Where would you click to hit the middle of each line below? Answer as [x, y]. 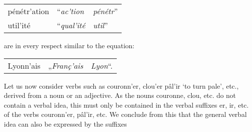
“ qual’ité [71, 25]
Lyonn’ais [24, 65]
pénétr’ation [28, 11]
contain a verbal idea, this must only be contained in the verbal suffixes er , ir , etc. [126, 104]
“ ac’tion [70, 11]
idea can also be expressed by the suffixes [65, 123]
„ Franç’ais [66, 65]
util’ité [19, 25]
